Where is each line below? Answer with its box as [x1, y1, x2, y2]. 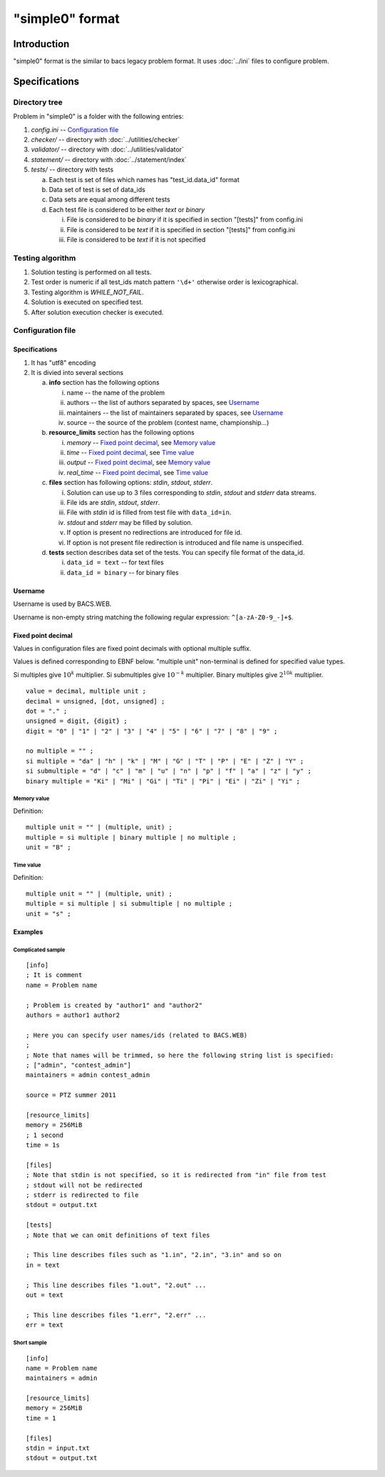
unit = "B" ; [26, 843, 71, 851]
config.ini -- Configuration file [31, 125, 119, 134]
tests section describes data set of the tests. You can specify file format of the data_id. [48, 548, 305, 556]
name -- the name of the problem [66, 388, 165, 396]
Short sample [13, 1339, 48, 1346]
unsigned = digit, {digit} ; [26, 717, 128, 725]
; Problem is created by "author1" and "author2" [26, 1001, 203, 1009]
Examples [13, 927, 43, 936]
